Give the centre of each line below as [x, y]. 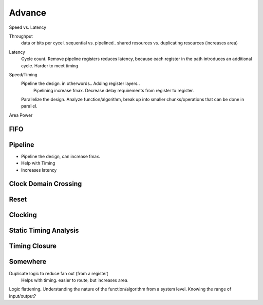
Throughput [21, 36]
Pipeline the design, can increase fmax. [61, 156]
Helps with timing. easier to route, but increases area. [75, 280]
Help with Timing [38, 163]
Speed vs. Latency [28, 27]
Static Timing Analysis [44, 231]
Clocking [23, 215]
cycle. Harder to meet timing [50, 65]
